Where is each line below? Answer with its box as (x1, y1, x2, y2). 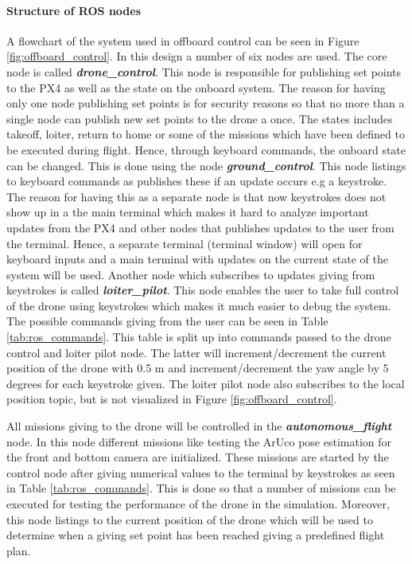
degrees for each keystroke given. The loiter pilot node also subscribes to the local (6, 375, 405, 391)
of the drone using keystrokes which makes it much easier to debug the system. (6, 297, 391, 313)
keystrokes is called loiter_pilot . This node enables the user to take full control (6, 282, 399, 298)
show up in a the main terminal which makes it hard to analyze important (6, 204, 369, 220)
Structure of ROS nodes (6, 2, 142, 18)
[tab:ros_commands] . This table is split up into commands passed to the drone (6, 329, 391, 345)
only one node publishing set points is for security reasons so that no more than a (6, 95, 405, 111)
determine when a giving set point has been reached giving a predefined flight (6, 527, 385, 543)
